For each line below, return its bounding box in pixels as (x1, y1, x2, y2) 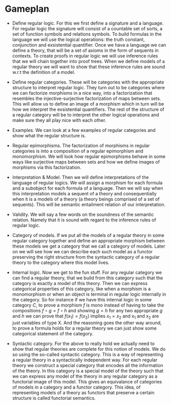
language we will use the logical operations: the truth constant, (12, 36, 145, 43)
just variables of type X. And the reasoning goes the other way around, (12, 319, 162, 326)
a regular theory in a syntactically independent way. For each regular (12, 357, 158, 363)
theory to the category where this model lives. (12, 259, 110, 266)
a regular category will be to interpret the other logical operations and (12, 111, 159, 118)
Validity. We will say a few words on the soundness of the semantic (12, 211, 154, 217)
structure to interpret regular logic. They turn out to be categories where (12, 84, 165, 90)
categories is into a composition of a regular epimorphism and (12, 148, 144, 154)
